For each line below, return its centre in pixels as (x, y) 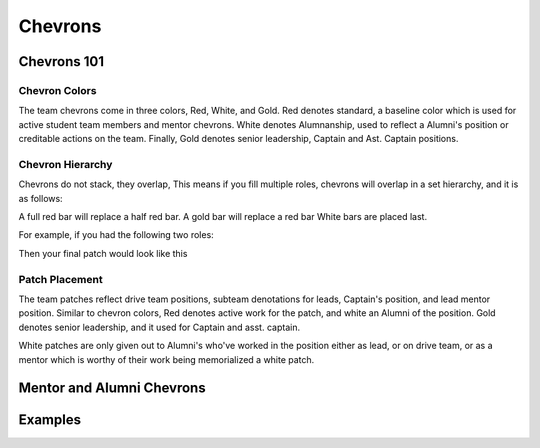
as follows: (41, 198)
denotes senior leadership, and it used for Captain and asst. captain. (159, 327)
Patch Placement (61, 279)
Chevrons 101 (61, 61)
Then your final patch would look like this (103, 253)
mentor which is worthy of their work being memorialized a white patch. (166, 359)
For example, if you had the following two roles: (116, 235)
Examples (50, 420)
